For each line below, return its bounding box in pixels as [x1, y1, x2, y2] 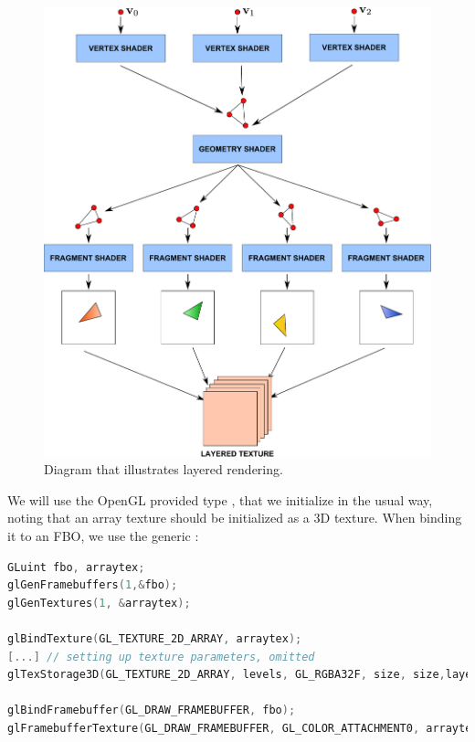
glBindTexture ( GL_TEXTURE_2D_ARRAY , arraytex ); [7, 632, 302, 646]
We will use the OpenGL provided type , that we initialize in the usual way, [7, 490, 433, 509]
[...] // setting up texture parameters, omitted [7, 650, 315, 663]
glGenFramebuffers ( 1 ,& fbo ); [7, 578, 178, 592]
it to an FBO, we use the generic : [7, 526, 199, 546]
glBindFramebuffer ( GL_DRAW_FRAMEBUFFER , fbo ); [7, 704, 296, 717]
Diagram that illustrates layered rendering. [44, 460, 283, 479]
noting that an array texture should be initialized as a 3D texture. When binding [7, 508, 462, 527]
